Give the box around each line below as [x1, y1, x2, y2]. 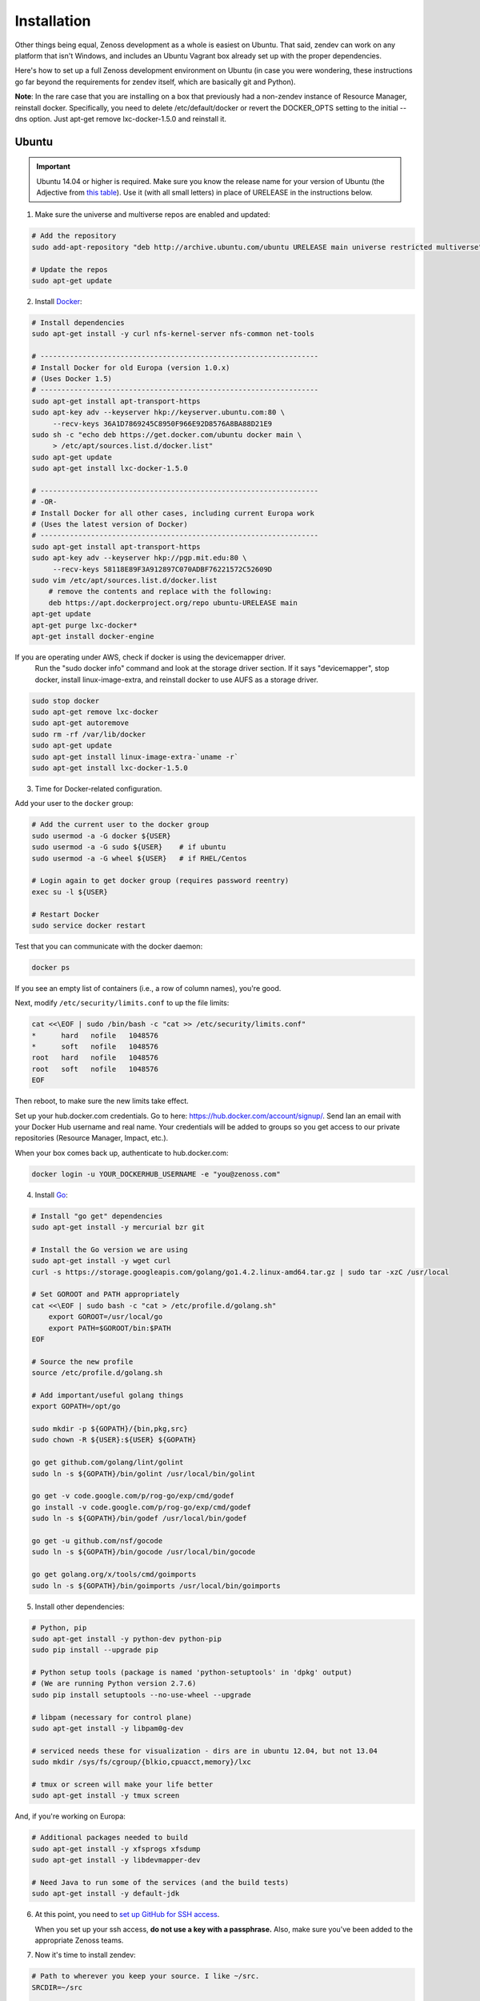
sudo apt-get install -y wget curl [31, 1257, 171, 1265]
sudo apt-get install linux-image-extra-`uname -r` [31, 752, 239, 761]
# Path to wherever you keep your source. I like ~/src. [31, 1971, 260, 1981]
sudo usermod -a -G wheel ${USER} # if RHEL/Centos [31, 853, 247, 863]
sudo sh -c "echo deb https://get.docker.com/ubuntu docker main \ [31, 430, 302, 439]
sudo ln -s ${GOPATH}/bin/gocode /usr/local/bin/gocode [31, 1547, 256, 1557]
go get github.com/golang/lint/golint [31, 1458, 184, 1467]
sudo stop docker [31, 696, 100, 705]
